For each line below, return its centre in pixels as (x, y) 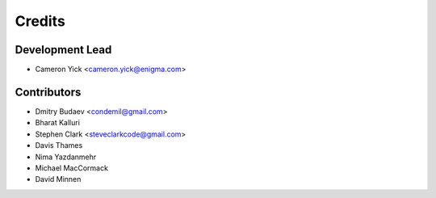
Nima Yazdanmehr (66, 157)
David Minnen (58, 179)
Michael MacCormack (72, 168)
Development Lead (63, 50)
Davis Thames (59, 145)
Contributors (48, 92)
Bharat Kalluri (58, 123)
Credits (40, 21)
